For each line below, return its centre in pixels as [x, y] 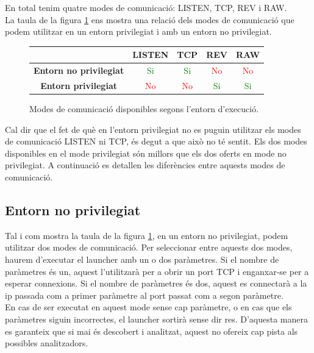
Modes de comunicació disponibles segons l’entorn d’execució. [144, 109]
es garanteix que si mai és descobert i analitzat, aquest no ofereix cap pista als [152, 331]
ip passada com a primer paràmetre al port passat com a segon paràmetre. [144, 295]
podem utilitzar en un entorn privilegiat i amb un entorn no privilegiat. [138, 31]
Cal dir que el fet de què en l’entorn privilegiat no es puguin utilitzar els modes [153, 129]
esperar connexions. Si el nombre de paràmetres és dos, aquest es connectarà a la [156, 283]
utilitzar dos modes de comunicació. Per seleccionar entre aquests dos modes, [149, 247]
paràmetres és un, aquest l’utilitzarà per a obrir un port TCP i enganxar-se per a [157, 271]
